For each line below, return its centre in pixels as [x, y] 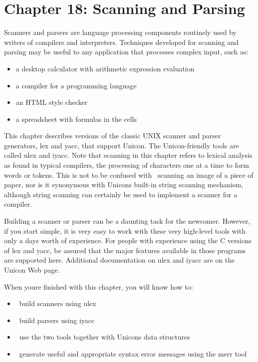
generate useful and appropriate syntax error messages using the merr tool [133, 353]
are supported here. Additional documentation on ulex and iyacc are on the [120, 260]
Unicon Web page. [32, 270]
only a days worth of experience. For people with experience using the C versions [128, 240]
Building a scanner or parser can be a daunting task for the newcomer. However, [127, 221]
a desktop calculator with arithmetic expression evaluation [105, 68]
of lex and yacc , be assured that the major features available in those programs [125, 250]
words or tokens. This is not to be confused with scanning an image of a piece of [129, 175]
